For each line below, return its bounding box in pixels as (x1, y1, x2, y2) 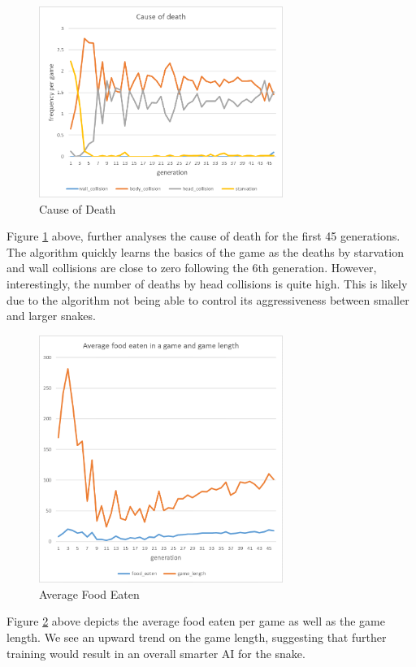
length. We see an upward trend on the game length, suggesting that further (6, 628, 387, 645)
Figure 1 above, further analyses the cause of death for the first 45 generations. (6, 227, 401, 245)
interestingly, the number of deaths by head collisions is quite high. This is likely (6, 275, 408, 292)
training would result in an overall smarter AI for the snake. (6, 644, 305, 661)
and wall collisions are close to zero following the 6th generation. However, (6, 259, 377, 276)
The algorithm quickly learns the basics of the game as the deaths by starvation (6, 243, 404, 260)
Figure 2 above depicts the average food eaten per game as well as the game (6, 613, 385, 630)
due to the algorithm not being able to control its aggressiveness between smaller (6, 291, 409, 308)
